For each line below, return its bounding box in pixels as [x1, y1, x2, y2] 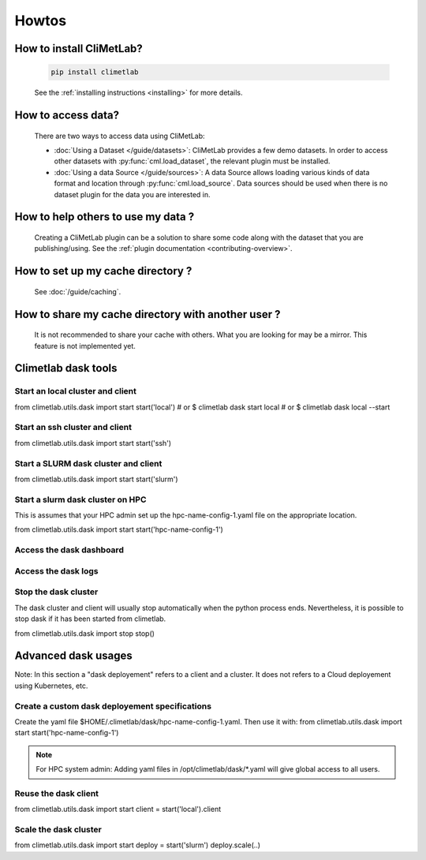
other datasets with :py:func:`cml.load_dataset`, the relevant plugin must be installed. [54, 156, 331, 166]
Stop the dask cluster [14, 586, 99, 597]
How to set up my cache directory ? [14, 264, 192, 278]
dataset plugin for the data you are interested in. [54, 189, 211, 199]
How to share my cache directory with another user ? [14, 308, 281, 321]
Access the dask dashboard [14, 544, 124, 555]
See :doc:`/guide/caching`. [34, 286, 121, 296]
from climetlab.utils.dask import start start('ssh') [14, 438, 172, 447]
